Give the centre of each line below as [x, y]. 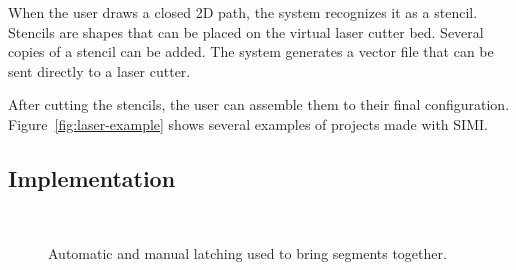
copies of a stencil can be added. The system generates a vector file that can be [251, 51]
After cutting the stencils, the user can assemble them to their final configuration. [259, 104]
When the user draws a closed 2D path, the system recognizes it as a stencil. [243, 12]
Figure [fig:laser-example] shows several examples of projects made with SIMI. [248, 123]
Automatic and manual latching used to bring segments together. [247, 253]
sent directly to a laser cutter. [99, 70]
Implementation [92, 177]
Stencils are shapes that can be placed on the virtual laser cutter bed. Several [246, 31]
